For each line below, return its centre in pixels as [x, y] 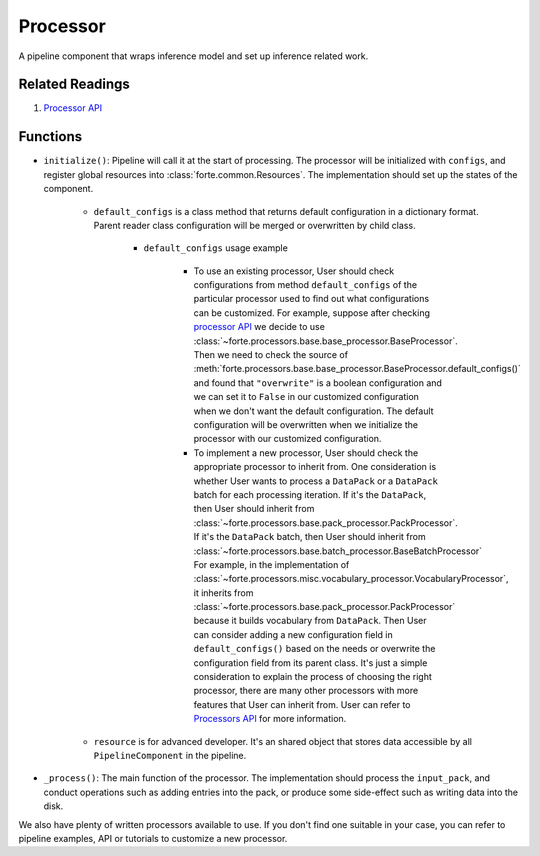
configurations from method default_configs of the [305, 285]
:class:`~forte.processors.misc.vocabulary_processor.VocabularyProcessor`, [351, 579]
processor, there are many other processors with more [306, 691]
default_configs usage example [216, 248]
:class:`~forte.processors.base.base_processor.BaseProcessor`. [326, 341]
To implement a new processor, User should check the [306, 452]
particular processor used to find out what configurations [311, 299]
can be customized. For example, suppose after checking [311, 312]
